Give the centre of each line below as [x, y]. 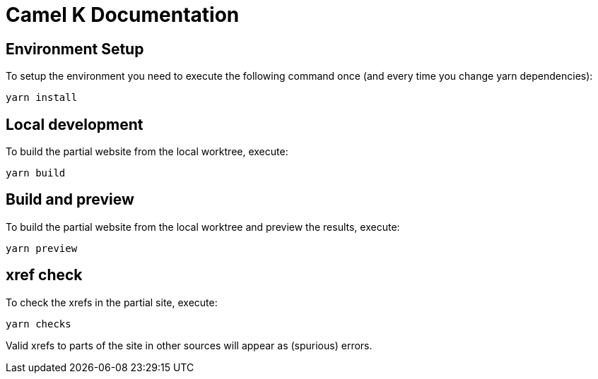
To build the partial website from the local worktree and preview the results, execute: [203, 227]
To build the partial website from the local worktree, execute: [147, 152]
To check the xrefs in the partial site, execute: [112, 302]
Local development [75, 124]
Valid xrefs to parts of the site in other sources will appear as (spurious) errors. [189, 345]
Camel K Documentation [123, 15]
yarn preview [42, 248]
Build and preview [70, 200]
